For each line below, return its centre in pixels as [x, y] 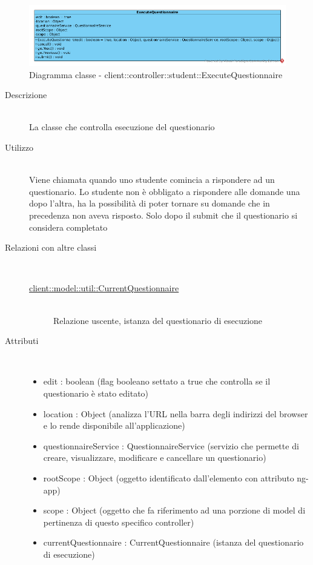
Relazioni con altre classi [51, 247]
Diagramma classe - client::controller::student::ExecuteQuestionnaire [156, 74]
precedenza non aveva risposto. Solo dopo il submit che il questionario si [163, 215]
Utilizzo [19, 147]
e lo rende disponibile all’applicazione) [114, 425]
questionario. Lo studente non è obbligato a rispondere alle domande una [165, 191]
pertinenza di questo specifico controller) [119, 522]
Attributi [22, 341]
